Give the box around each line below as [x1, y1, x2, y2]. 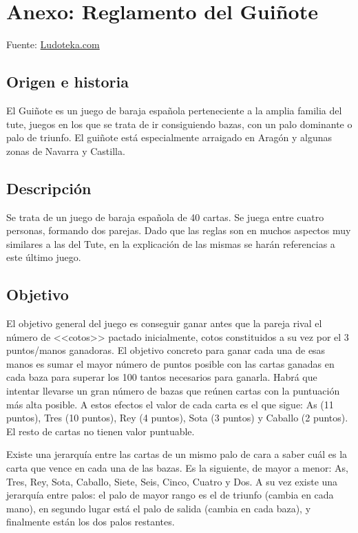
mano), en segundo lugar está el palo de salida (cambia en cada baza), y [6, 501, 311, 515]
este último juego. [6, 250, 81, 264]
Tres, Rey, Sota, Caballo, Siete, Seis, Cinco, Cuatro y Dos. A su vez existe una [6, 474, 338, 488]
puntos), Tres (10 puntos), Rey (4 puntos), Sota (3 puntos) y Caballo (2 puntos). [6, 410, 348, 425]
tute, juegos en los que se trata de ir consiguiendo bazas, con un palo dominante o [6, 116, 352, 131]
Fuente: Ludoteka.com [6, 37, 100, 52]
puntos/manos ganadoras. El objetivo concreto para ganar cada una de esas [6, 343, 326, 357]
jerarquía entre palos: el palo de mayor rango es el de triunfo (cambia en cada [6, 488, 334, 502]
